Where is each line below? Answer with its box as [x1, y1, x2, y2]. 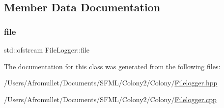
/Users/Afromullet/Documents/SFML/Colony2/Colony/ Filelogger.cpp [4, 94, 217, 104]
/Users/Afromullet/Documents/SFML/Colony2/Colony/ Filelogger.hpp [4, 78, 218, 88]
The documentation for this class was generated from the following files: [4, 61, 221, 71]
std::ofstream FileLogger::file [4, 45, 90, 54]
